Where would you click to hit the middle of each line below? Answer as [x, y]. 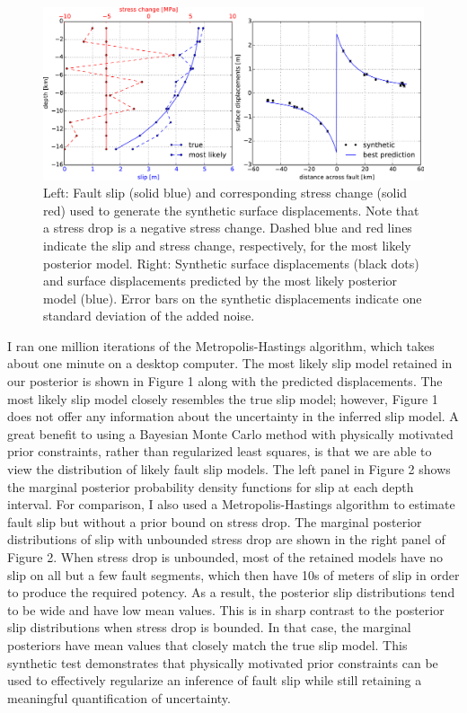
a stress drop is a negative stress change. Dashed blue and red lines [228, 228]
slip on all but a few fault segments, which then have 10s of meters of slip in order [233, 574]
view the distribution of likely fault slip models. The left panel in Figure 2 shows [229, 469]
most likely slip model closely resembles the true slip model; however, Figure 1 [223, 398]
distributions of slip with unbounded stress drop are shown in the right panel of [226, 539]
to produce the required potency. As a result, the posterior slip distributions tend [231, 592]
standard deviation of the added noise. [149, 316]
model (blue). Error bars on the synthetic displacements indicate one [233, 298]
